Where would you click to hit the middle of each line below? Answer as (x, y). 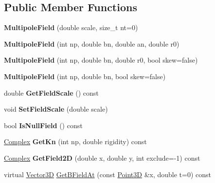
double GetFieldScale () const (51, 92)
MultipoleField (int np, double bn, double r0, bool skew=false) (101, 60)
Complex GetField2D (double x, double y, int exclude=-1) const (102, 158)
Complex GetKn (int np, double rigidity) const (75, 141)
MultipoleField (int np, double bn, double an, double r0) (92, 43)
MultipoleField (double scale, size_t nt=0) (71, 27)
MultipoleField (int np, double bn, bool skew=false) (85, 76)
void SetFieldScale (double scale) (56, 109)
